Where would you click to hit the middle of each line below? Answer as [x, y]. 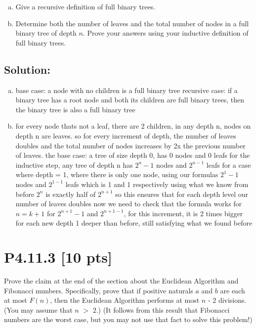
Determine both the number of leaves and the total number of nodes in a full [132, 23]
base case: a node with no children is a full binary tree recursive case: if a [127, 90]
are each [233, 290]
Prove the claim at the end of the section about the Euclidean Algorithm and [121, 281]
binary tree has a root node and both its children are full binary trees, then [130, 100]
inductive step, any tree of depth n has [74, 164]
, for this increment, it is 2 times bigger [183, 213]
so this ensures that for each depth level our [182, 194]
